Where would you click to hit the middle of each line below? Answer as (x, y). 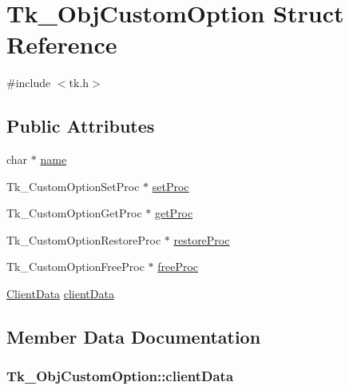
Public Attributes (81, 126)
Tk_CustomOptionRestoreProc (84, 239)
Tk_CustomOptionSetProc (73, 186)
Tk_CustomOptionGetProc (74, 213)
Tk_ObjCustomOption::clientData (120, 376)
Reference (62, 44)
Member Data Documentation (134, 337)
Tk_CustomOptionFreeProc (75, 267)
